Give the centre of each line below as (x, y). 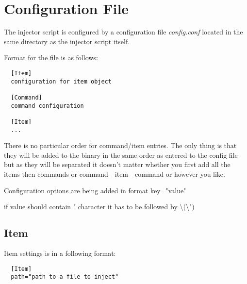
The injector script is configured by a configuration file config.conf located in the (123, 32)
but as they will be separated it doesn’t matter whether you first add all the (117, 164)
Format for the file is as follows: (51, 58)
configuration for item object (61, 81)
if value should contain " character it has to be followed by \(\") (99, 207)
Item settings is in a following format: (60, 253)
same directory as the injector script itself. (67, 41)
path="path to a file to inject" (65, 277)
